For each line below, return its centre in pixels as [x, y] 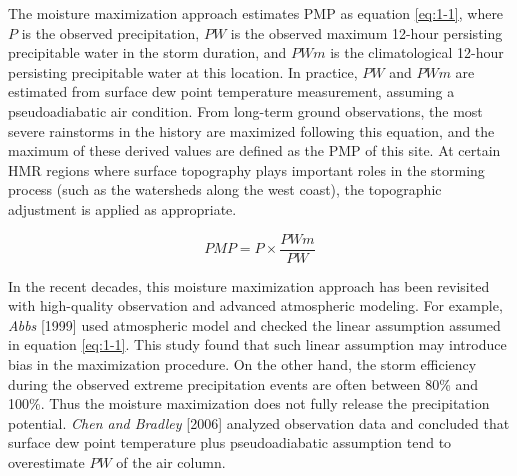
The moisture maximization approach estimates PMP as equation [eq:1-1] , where [256, 13]
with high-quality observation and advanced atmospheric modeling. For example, [255, 305]
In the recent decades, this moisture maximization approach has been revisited [249, 285]
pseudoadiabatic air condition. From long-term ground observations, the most [245, 110]
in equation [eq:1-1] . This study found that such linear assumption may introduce [257, 344]
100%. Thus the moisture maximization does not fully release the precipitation [249, 403]
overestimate [46, 461]
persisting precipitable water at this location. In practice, [183, 71]
